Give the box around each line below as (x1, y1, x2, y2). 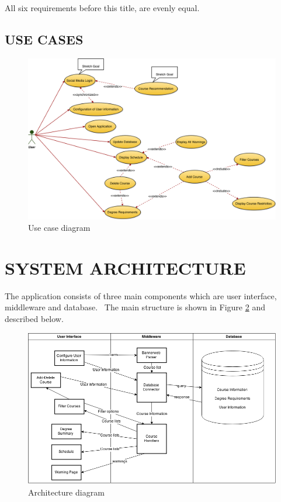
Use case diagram (28, 221, 91, 234)
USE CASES (5, 30, 84, 48)
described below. (5, 313, 64, 325)
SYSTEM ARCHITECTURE (5, 255, 246, 279)
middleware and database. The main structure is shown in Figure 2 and (5, 301, 265, 313)
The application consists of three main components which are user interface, (5, 289, 277, 302)
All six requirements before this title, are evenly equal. (5, 2, 200, 13)
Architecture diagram (28, 486, 105, 498)
